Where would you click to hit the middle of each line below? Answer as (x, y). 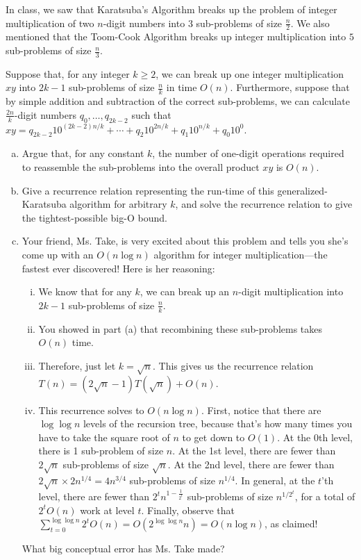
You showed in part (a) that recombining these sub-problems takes (180, 328)
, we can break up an (185, 291)
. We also (310, 23)
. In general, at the (275, 480)
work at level (107, 510)
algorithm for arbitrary (118, 204)
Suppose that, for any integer (68, 73)
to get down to (213, 437)
